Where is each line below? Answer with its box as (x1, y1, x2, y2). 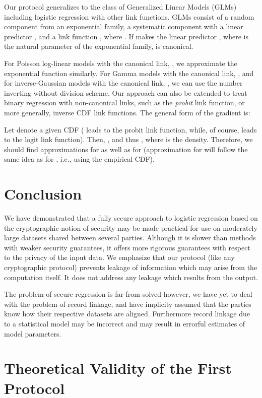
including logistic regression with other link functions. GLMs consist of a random (4, 11, 254, 22)
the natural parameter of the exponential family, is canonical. (4, 41, 193, 51)
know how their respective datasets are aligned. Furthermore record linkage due (4, 308, 250, 319)
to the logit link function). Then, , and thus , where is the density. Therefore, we (4, 134, 253, 145)
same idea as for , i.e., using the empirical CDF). (4, 154, 155, 164)
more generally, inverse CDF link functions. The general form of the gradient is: (4, 107, 250, 117)
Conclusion (4, 183, 82, 204)
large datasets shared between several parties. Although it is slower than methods (4, 232, 256, 243)
